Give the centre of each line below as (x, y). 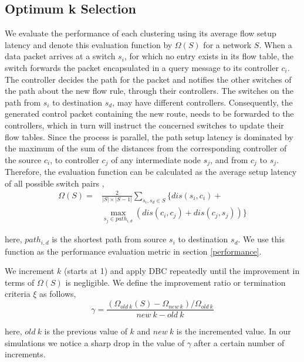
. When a (276, 44)
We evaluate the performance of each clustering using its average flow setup (141, 33)
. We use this (261, 239)
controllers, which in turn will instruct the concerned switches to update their (144, 125)
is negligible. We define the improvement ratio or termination (175, 282)
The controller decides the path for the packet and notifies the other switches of (148, 79)
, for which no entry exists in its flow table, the (209, 56)
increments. (25, 354)
